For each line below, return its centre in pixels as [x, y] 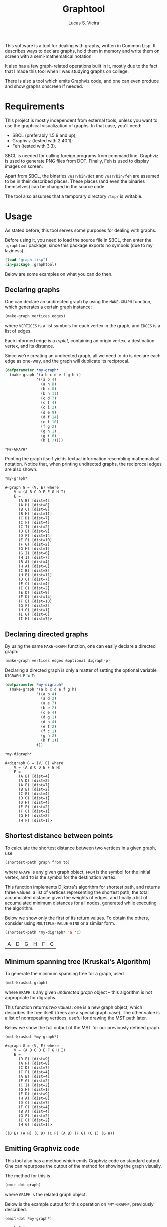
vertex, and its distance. [30, 346]
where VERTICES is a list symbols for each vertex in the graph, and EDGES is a [83, 326]
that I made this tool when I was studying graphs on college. [67, 71]
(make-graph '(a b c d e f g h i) [45, 375]
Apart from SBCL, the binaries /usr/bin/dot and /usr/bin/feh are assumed [82, 176]
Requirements [35, 106]
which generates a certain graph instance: [49, 307]
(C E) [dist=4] [34, 794]
